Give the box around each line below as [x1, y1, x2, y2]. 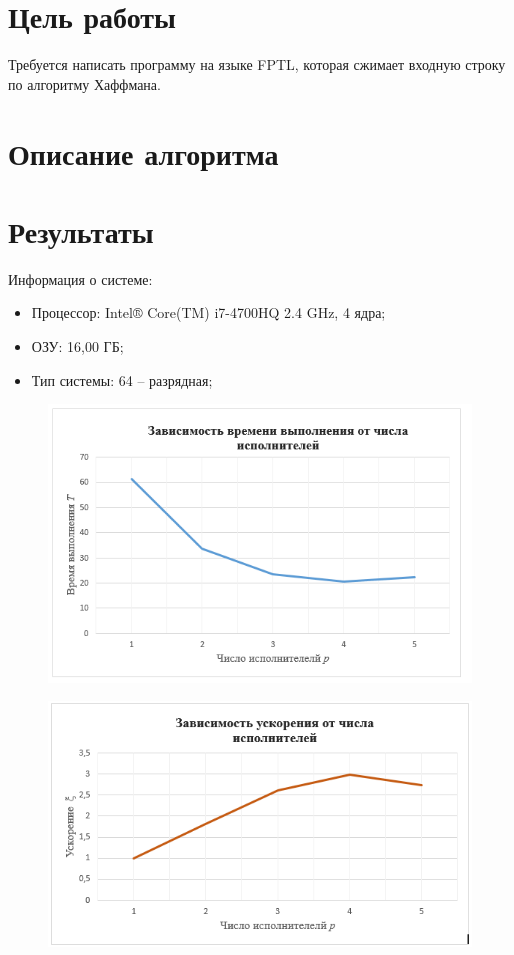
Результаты [8, 210, 154, 251]
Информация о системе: [8, 268, 153, 289]
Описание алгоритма [8, 132, 279, 173]
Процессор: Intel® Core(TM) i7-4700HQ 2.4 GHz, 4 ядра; [31, 302, 386, 323]
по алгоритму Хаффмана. [8, 73, 161, 94]
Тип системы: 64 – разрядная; [31, 369, 213, 390]
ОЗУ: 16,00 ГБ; [31, 336, 124, 356]
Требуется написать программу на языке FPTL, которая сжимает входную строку [8, 54, 506, 75]
